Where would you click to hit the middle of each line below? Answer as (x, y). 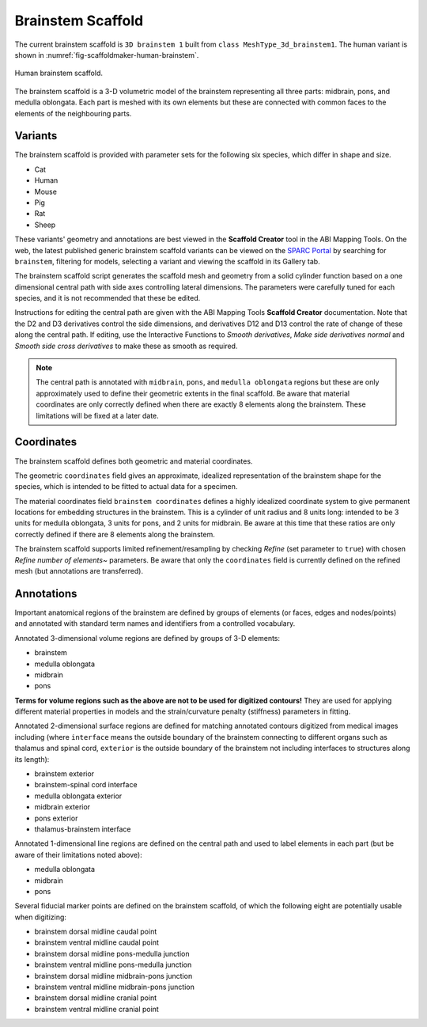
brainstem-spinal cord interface (86, 785)
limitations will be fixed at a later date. (98, 415)
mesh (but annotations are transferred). (79, 571)
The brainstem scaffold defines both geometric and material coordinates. (134, 461)
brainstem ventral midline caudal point (97, 942)
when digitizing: (41, 917)
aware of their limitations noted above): (78, 855)
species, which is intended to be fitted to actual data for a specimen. (126, 487)
